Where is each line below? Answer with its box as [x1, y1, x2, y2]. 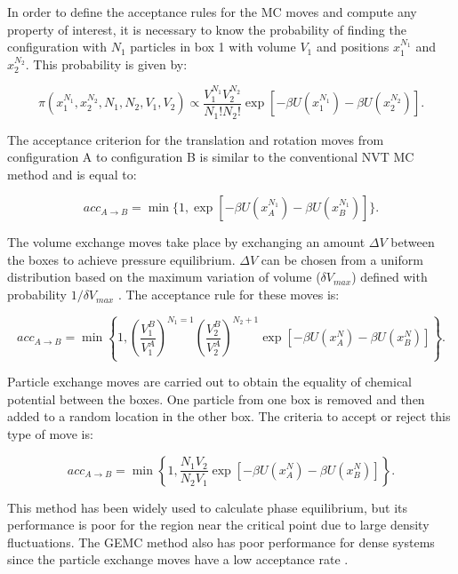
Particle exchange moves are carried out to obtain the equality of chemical [7, 372, 412, 391]
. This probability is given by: [25, 54, 188, 73]
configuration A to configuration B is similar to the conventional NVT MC [7, 147, 414, 166]
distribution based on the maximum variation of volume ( [7, 267, 321, 286]
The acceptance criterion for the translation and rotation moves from [7, 130, 384, 148]
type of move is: [7, 424, 93, 442]
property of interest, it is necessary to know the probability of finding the [7, 20, 406, 38]
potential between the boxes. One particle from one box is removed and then [7, 389, 425, 408]
